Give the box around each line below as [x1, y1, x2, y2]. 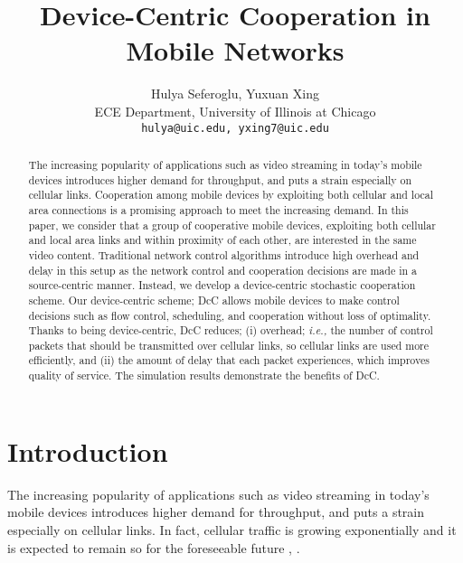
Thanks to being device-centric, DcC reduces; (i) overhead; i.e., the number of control [28, 323, 433, 338]
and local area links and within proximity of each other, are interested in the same [28, 232, 417, 248]
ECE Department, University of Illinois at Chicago [94, 101, 376, 120]
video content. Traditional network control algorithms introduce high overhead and [28, 247, 420, 262]
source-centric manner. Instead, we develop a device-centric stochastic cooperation [28, 277, 416, 293]
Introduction [7, 432, 168, 469]
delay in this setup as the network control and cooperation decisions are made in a [28, 262, 417, 277]
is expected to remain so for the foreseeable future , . [7, 538, 300, 557]
